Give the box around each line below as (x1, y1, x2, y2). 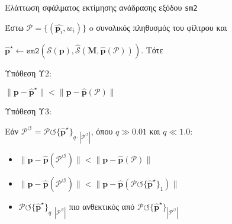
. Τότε (141, 43, 163, 56)
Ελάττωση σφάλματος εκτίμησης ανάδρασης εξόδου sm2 (5, 1, 198, 13)
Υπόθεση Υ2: (5, 66, 51, 79)
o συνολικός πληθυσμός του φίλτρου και (89, 21, 227, 33)
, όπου (91, 124, 113, 137)
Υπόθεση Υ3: (5, 104, 51, 117)
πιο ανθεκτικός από (69, 200, 135, 212)
